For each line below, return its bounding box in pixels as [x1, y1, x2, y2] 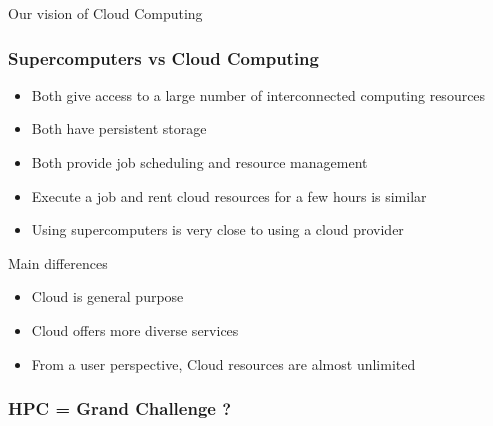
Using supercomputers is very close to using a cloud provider [31, 219, 404, 240]
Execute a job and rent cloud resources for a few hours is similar [31, 185, 427, 206]
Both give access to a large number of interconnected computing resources [31, 84, 486, 105]
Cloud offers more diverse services [31, 319, 239, 340]
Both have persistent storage [31, 118, 207, 139]
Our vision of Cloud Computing [8, 3, 203, 23]
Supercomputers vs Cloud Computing [8, 45, 319, 70]
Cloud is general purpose [31, 286, 184, 307]
